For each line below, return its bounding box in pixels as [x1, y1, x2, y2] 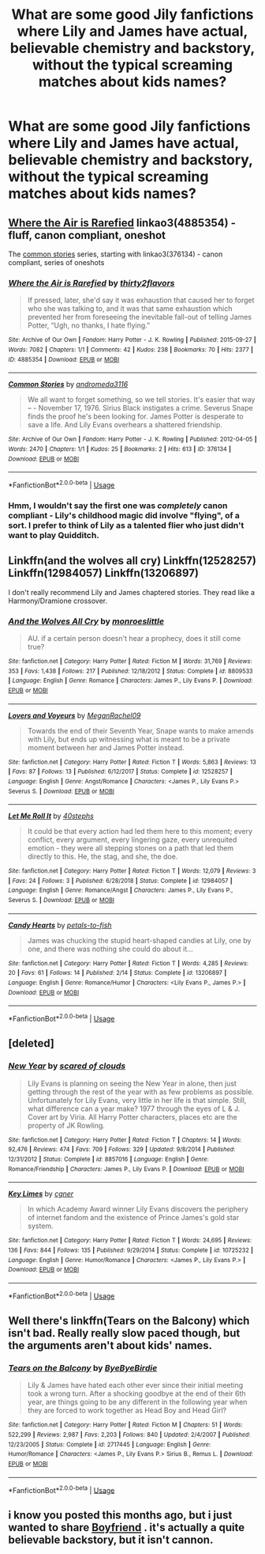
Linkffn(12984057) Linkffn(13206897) [8, 567, 200, 580]
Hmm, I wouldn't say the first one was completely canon [8, 500, 228, 511]
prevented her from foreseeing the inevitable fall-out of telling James [27, 313, 252, 322]
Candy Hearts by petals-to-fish [8, 920, 112, 930]
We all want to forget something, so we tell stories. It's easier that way [27, 395, 256, 404]
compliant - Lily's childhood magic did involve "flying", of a [8, 510, 241, 521]
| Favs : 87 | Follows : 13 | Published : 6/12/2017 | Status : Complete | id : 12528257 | [8, 768, 233, 776]
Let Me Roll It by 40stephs [8, 811, 95, 821]
